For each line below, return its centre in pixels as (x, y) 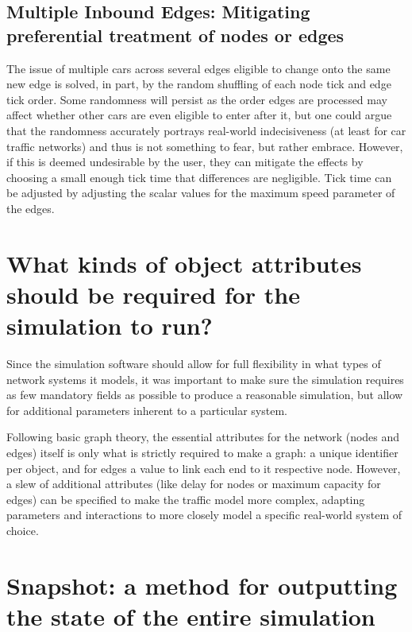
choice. (23, 530)
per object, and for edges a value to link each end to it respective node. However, (204, 468)
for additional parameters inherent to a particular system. (147, 410)
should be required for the (153, 294)
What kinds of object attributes (184, 263)
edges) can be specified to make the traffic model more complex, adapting (186, 499)
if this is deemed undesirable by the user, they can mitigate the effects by (185, 162)
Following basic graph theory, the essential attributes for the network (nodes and (203, 437)
